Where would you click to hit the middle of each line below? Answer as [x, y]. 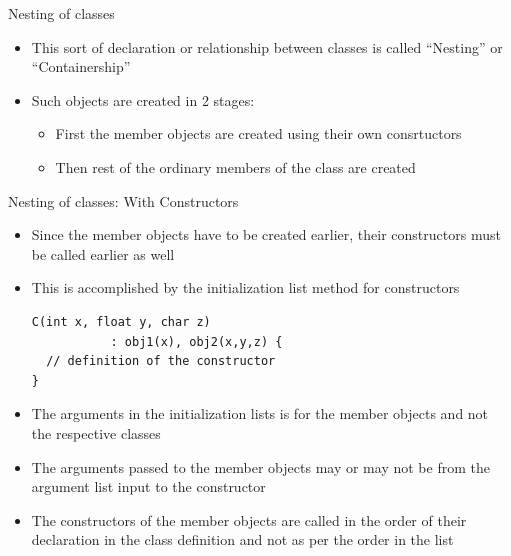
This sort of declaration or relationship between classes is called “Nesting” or [267, 46]
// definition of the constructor [161, 361]
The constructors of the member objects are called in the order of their [249, 519]
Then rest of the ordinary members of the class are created [235, 166]
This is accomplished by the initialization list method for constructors [245, 287]
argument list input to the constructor [148, 486]
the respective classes [96, 432]
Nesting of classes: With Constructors [123, 200]
